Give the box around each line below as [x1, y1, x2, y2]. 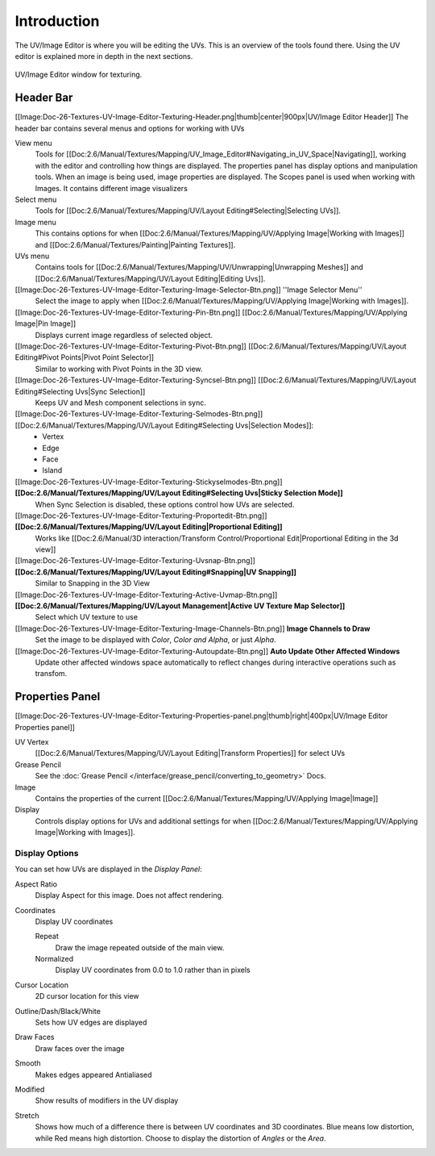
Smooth [14, 1058, 41, 1068]
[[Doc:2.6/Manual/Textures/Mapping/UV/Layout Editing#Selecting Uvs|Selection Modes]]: [14, 420, 314, 430]
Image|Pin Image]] [14, 319, 77, 328]
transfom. [35, 669, 68, 678]
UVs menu [14, 251, 50, 261]
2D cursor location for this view [35, 991, 140, 1001]
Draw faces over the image [35, 1043, 125, 1053]
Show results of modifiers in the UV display [35, 1095, 179, 1105]
